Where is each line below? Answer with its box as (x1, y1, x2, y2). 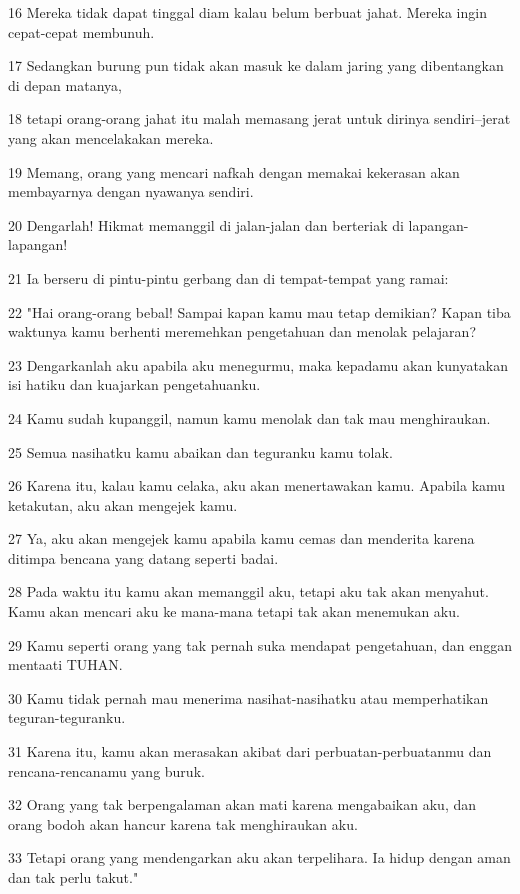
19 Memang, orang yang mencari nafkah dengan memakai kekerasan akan (8, 161, 460, 182)
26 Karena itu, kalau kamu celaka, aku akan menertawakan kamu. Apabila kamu (8, 475, 506, 496)
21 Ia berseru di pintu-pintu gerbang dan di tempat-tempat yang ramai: (8, 267, 449, 288)
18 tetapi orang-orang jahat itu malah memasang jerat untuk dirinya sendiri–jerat (8, 108, 511, 129)
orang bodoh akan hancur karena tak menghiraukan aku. (8, 813, 358, 834)
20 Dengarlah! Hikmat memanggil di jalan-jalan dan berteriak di (8, 214, 404, 235)
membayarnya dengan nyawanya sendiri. (8, 181, 254, 202)
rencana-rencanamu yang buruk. (8, 760, 205, 781)
